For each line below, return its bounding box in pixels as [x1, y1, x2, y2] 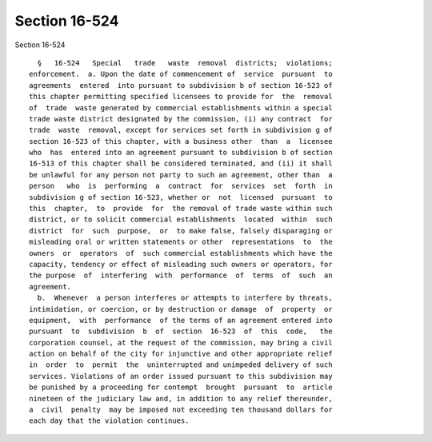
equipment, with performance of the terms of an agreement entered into [29, 316, 333, 325]
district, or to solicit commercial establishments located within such [29, 215, 333, 224]
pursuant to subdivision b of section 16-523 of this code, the [29, 327, 333, 336]
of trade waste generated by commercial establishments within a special [29, 103, 333, 112]
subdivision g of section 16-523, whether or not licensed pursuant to [29, 193, 333, 201]
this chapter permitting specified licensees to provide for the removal [29, 92, 333, 102]
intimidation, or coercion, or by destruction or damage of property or [29, 305, 333, 313]
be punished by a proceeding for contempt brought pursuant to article [29, 383, 333, 392]
